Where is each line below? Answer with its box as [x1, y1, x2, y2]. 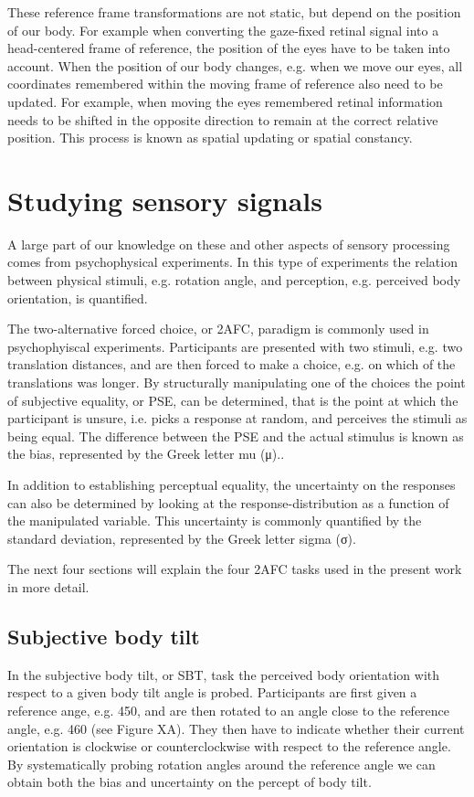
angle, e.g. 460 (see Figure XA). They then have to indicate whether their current [7, 718, 465, 738]
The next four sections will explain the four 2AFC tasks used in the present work [7, 559, 462, 579]
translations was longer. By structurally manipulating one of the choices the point [7, 373, 466, 392]
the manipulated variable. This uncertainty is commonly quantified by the [7, 511, 422, 530]
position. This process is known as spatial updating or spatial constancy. [7, 128, 413, 147]
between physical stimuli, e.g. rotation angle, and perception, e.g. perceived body [7, 271, 461, 290]
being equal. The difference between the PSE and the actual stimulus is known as [7, 426, 464, 445]
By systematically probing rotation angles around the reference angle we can [7, 754, 436, 773]
